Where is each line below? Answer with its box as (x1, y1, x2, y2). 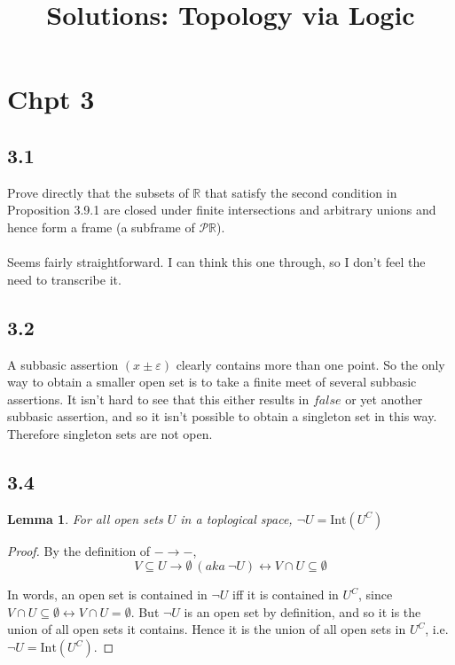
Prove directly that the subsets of (7, 183, 189, 201)
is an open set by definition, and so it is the (184, 602, 421, 621)
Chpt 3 (7, 81, 95, 117)
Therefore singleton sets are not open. (7, 424, 213, 442)
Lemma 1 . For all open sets (7, 509, 163, 528)
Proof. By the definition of (7, 541, 151, 559)
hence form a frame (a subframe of (7, 217, 195, 236)
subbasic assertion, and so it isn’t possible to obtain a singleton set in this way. (7, 407, 437, 426)
